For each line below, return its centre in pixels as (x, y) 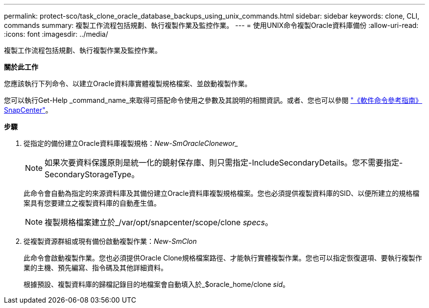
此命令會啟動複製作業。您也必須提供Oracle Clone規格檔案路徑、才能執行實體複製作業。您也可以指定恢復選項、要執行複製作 (223, 258)
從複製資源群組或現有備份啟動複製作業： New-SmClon (110, 241)
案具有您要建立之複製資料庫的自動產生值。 (92, 203)
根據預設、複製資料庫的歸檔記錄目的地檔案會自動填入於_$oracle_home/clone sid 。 (156, 284)
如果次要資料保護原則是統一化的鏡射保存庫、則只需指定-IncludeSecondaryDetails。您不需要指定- (224, 163)
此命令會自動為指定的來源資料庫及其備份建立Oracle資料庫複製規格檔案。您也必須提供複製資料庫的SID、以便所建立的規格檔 (222, 193)
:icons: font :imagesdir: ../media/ (56, 34)
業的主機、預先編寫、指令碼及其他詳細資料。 (95, 268)
